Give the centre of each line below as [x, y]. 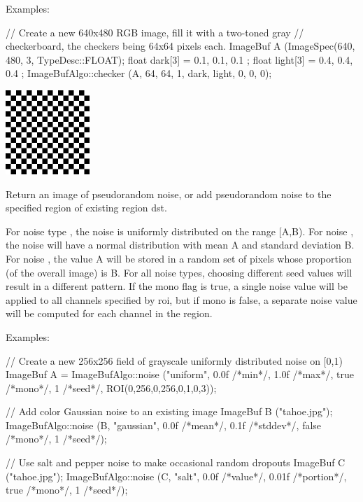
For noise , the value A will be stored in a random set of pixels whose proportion [179, 258]
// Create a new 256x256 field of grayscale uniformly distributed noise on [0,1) [174, 360]
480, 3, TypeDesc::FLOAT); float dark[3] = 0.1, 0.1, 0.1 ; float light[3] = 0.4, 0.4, [179, 59]
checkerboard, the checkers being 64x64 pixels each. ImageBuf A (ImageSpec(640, [180, 46]
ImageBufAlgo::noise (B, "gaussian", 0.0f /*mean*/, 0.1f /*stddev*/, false [164, 425]
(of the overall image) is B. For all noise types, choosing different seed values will [179, 272]
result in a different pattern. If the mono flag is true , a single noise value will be [177, 286]
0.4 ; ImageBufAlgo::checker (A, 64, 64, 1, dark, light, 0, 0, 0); [139, 73]
